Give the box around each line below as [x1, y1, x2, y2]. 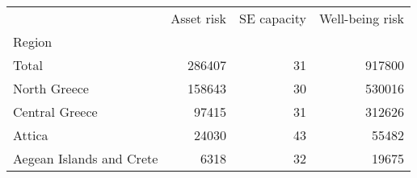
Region [13, 32, 53, 51]
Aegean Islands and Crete [13, 149, 158, 168]
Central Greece [13, 102, 98, 121]
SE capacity [239, 9, 306, 27]
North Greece [13, 79, 89, 97]
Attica [13, 126, 48, 144]
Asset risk [171, 9, 227, 27]
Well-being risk [318, 9, 405, 27]
